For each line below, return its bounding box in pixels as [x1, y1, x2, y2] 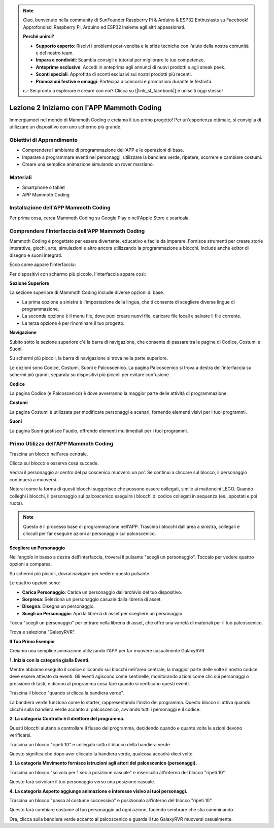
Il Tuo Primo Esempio [9, 638, 55, 644]
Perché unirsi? [23, 34, 54, 40]
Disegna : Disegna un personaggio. [22, 603, 95, 609]
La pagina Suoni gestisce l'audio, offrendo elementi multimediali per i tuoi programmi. [9, 427, 188, 434]
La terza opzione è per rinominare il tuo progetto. [22, 320, 125, 326]
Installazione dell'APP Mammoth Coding [9, 204, 111, 211]
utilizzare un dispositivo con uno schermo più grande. [9, 124, 122, 130]
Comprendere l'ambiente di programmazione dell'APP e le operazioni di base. [22, 147, 185, 153]
